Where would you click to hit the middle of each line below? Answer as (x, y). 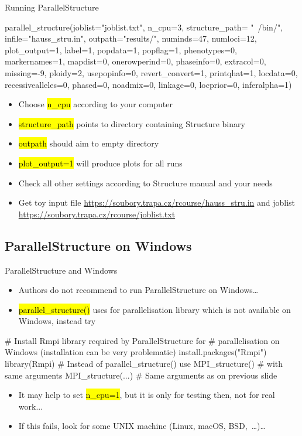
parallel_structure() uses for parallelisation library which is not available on (155, 309)
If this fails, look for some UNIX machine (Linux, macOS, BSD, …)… (142, 426)
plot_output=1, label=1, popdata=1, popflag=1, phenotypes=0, (121, 50)
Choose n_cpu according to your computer (95, 104)
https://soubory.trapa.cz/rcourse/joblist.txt (97, 214)
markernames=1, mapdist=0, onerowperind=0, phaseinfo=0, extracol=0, (135, 61)
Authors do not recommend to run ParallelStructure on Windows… (138, 290)
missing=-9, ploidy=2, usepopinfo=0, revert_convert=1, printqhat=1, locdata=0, (151, 72)
